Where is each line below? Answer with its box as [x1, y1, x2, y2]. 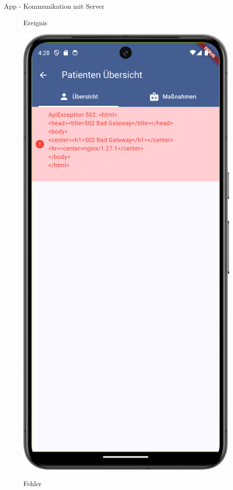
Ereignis [23, 17, 48, 27]
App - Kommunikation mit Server [4, 1, 104, 11]
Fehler [23, 478, 42, 488]
